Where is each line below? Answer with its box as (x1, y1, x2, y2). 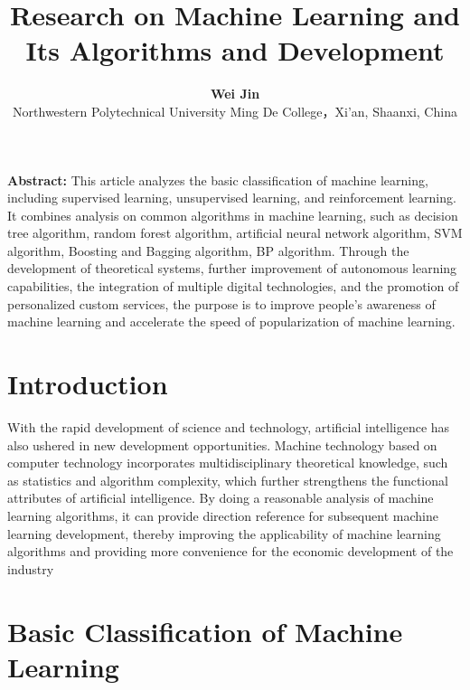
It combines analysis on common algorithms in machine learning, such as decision (7, 205, 458, 224)
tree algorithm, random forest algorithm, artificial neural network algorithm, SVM (7, 223, 463, 242)
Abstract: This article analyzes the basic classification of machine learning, (7, 170, 428, 189)
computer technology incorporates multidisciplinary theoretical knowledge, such (7, 453, 448, 472)
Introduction (7, 365, 168, 402)
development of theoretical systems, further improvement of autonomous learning (7, 259, 457, 278)
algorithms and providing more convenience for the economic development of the (7, 542, 454, 561)
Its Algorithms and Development (25, 32, 445, 69)
